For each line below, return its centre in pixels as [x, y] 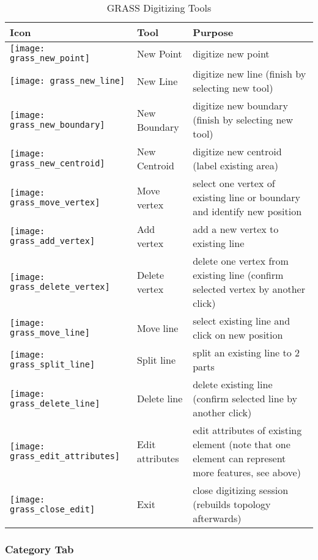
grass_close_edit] [53, 509]
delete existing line [233, 384]
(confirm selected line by [245, 398]
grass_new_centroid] [57, 163]
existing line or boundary [246, 197]
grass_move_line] [50, 333]
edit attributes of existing [247, 430]
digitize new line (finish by [250, 74]
